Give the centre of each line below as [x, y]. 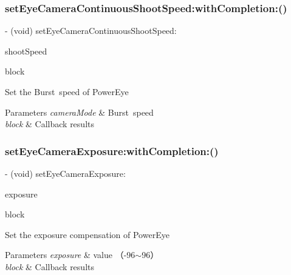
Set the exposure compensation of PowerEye [87, 234]
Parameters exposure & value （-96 [70, 255]
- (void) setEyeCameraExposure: [65, 173]
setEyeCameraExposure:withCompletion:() [112, 151]
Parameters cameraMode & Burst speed [79, 112]
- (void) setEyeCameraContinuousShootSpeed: [91, 31]
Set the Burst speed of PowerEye [67, 91]
